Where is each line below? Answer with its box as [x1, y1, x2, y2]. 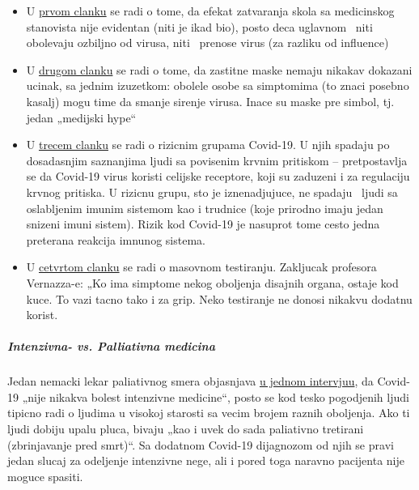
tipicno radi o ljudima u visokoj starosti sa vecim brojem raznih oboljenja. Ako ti [7, 404, 410, 421]
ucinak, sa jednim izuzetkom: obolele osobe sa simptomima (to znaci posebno [26, 77, 409, 94]
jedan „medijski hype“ [26, 109, 137, 126]
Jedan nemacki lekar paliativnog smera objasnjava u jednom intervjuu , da [7, 373, 374, 390]
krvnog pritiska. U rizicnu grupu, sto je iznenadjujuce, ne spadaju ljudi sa [26, 183, 398, 200]
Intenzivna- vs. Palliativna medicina [7, 338, 215, 355]
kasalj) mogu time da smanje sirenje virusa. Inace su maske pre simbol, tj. [26, 92, 395, 109]
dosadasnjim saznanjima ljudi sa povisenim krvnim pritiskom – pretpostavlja [26, 151, 408, 168]
